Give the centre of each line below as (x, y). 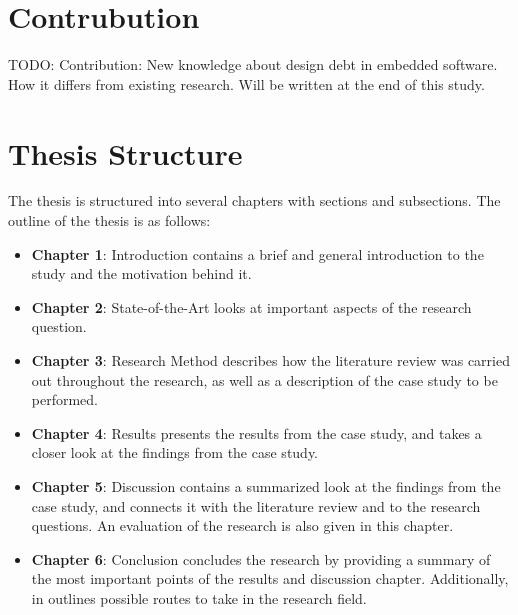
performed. (65, 399)
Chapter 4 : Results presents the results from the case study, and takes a (256, 432)
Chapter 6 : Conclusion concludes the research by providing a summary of (261, 558)
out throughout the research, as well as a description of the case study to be (264, 379)
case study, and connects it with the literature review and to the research (256, 505)
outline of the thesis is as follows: (109, 220)
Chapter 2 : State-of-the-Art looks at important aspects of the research (251, 306)
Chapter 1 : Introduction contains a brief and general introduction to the (257, 253)
